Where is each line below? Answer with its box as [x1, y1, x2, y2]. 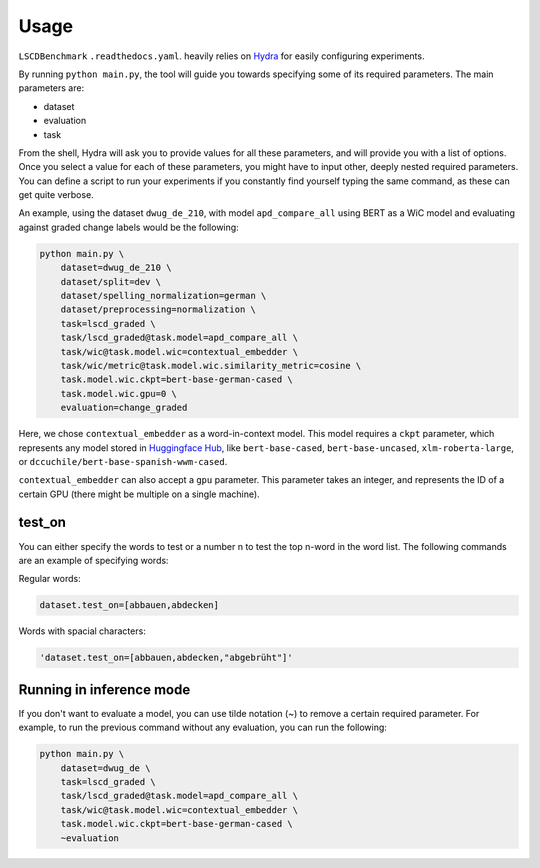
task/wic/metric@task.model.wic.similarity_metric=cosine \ [60, 360, 362, 371]
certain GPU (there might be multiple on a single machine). [18, 488, 260, 500]
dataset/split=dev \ [60, 276, 162, 287]
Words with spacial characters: [18, 625, 147, 637]
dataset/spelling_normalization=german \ [60, 290, 267, 301]
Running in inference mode [18, 681, 191, 698]
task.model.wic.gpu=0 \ [60, 388, 177, 399]
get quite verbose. [18, 189, 94, 201]
